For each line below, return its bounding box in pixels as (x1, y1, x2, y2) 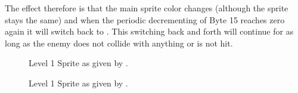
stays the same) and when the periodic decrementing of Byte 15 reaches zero (5, 13, 285, 26)
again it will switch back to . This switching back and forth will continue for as (5, 25, 294, 38)
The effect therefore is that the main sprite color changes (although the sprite (5, 2, 288, 14)
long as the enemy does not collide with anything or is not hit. (5, 36, 233, 49)
